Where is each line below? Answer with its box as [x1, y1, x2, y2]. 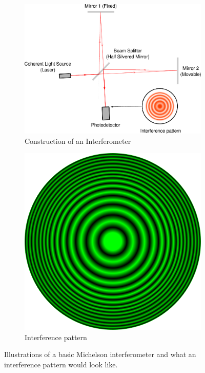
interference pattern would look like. [4, 359, 118, 370]
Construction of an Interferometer [25, 135, 131, 146]
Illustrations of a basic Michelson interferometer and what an [4, 349, 196, 360]
